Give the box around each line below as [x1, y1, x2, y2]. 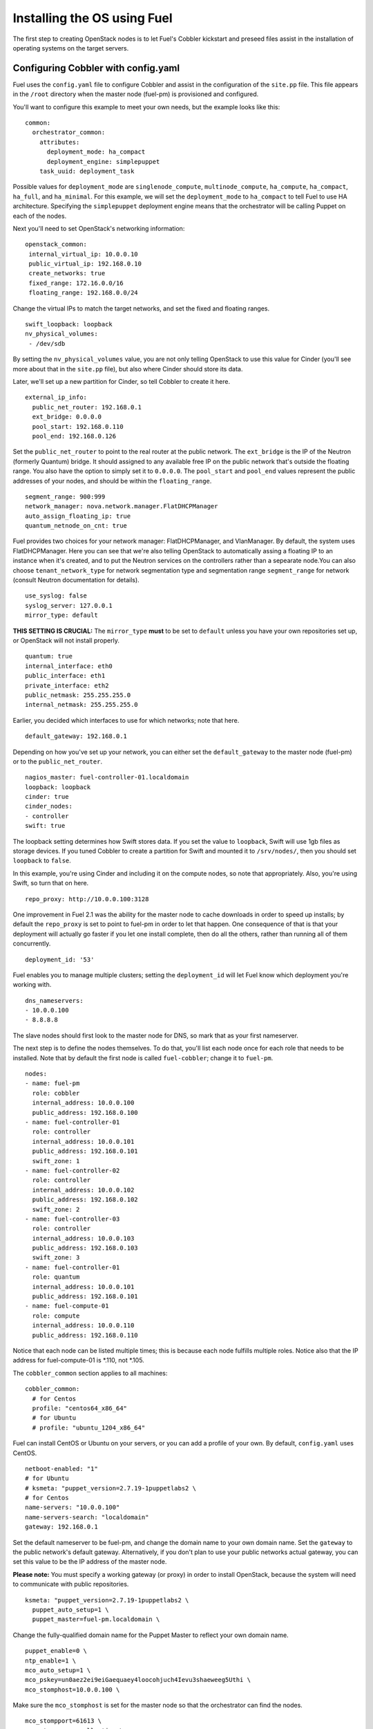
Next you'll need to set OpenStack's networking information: [12, 224, 185, 232]
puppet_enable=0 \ [25, 1647, 88, 1655]
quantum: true [25, 652, 73, 660]
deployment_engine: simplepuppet [46, 158, 160, 165]
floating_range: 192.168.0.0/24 [28, 289, 138, 297]
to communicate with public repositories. [12, 1580, 129, 1589]
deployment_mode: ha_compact [46, 148, 146, 156]
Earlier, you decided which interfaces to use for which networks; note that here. [12, 716, 240, 724]
